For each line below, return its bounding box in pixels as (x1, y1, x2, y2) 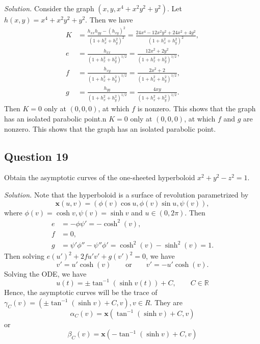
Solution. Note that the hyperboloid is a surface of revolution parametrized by (4, 189, 249, 200)
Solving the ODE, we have (4, 268, 87, 279)
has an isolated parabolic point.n (4, 113, 107, 124)
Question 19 (4, 148, 68, 164)
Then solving (4, 251, 45, 261)
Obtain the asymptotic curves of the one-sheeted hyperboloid (4, 172, 195, 183)
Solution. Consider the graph (4, 3, 94, 13)
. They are (150, 297, 183, 307)
